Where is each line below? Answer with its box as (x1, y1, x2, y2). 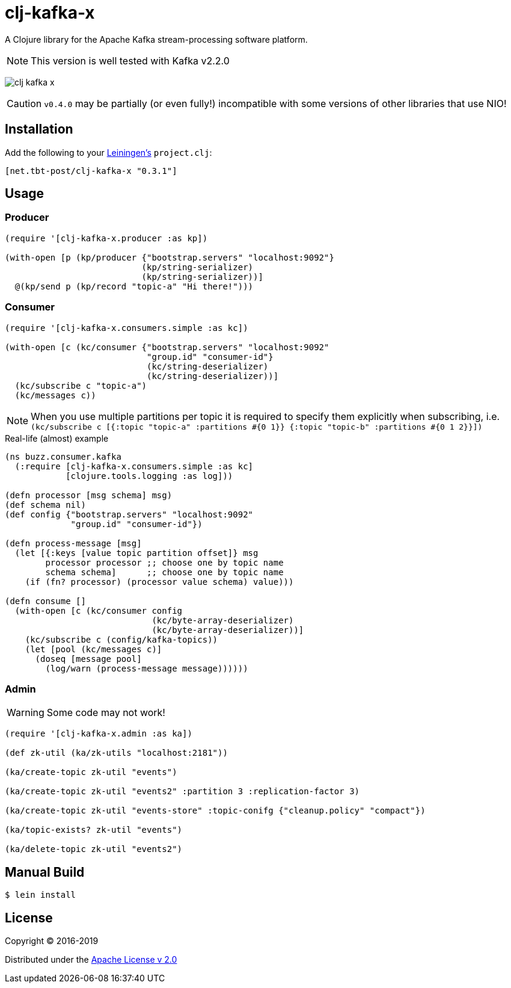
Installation (5, 122, 73, 137)
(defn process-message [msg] (5, 538, 142, 548)
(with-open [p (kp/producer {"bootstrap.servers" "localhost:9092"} (5, 252, 334, 262)
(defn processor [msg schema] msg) (5, 490, 173, 500)
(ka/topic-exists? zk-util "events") (5, 825, 183, 835)
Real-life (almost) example (5, 433, 109, 443)
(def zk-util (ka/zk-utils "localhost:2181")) (5, 748, 228, 758)
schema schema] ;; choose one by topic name (45, 567, 284, 577)
